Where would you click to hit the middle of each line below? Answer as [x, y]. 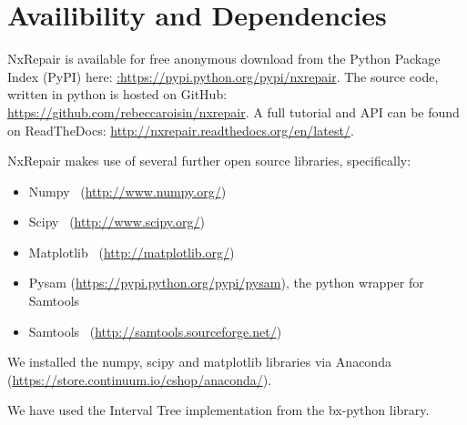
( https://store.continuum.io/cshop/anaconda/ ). [140, 379]
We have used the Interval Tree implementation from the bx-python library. [218, 410]
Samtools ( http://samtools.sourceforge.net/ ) [155, 331]
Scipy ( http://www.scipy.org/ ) [117, 222]
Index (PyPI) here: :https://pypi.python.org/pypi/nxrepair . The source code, [223, 76]
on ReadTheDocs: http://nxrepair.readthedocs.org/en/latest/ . [181, 130]
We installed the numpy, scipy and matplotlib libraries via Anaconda [199, 362]
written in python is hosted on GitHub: [117, 94]
